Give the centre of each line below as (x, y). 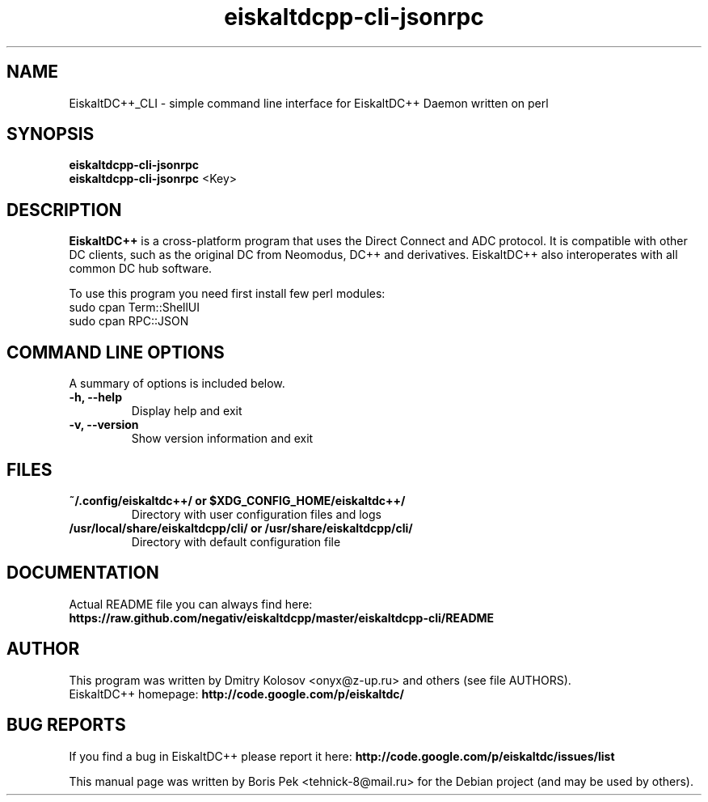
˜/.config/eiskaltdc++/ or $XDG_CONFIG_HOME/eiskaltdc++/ (237, 500)
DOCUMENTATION (83, 573)
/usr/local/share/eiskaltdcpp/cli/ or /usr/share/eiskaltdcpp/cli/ (241, 528)
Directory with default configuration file (236, 541)
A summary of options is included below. (177, 384)
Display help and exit (187, 411)
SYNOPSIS (51, 134)
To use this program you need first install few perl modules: (227, 294)
